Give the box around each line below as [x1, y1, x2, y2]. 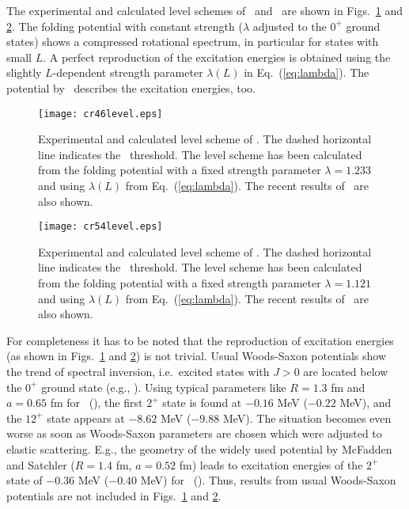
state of [6, 472, 43, 488]
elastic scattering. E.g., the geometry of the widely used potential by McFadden [6, 440, 392, 457]
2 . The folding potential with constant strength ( [6, 17, 243, 34]
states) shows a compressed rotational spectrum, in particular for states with [6, 33, 379, 50]
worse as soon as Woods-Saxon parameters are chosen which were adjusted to [6, 425, 382, 442]
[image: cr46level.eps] [38, 108, 163, 120]
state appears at [47, 409, 125, 426]
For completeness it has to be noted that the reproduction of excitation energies [6, 332, 394, 348]
